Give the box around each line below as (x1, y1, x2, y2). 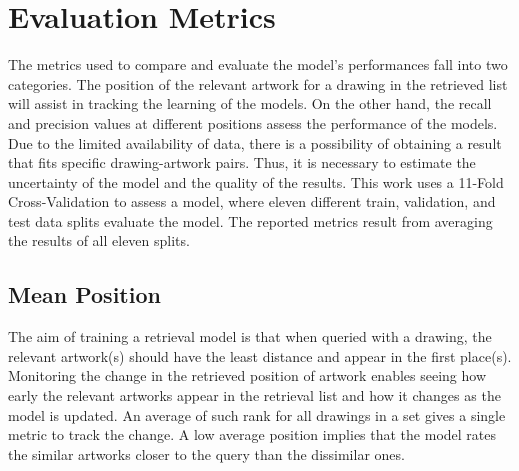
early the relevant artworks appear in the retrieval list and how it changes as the (8, 385, 501, 406)
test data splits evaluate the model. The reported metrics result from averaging (8, 210, 493, 231)
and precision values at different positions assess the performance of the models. (8, 112, 498, 133)
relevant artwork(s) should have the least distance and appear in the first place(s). (8, 345, 512, 366)
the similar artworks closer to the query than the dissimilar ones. (8, 443, 405, 464)
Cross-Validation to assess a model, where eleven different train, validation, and (8, 191, 496, 212)
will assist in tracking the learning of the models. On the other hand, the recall (8, 93, 492, 114)
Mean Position (8, 279, 161, 310)
